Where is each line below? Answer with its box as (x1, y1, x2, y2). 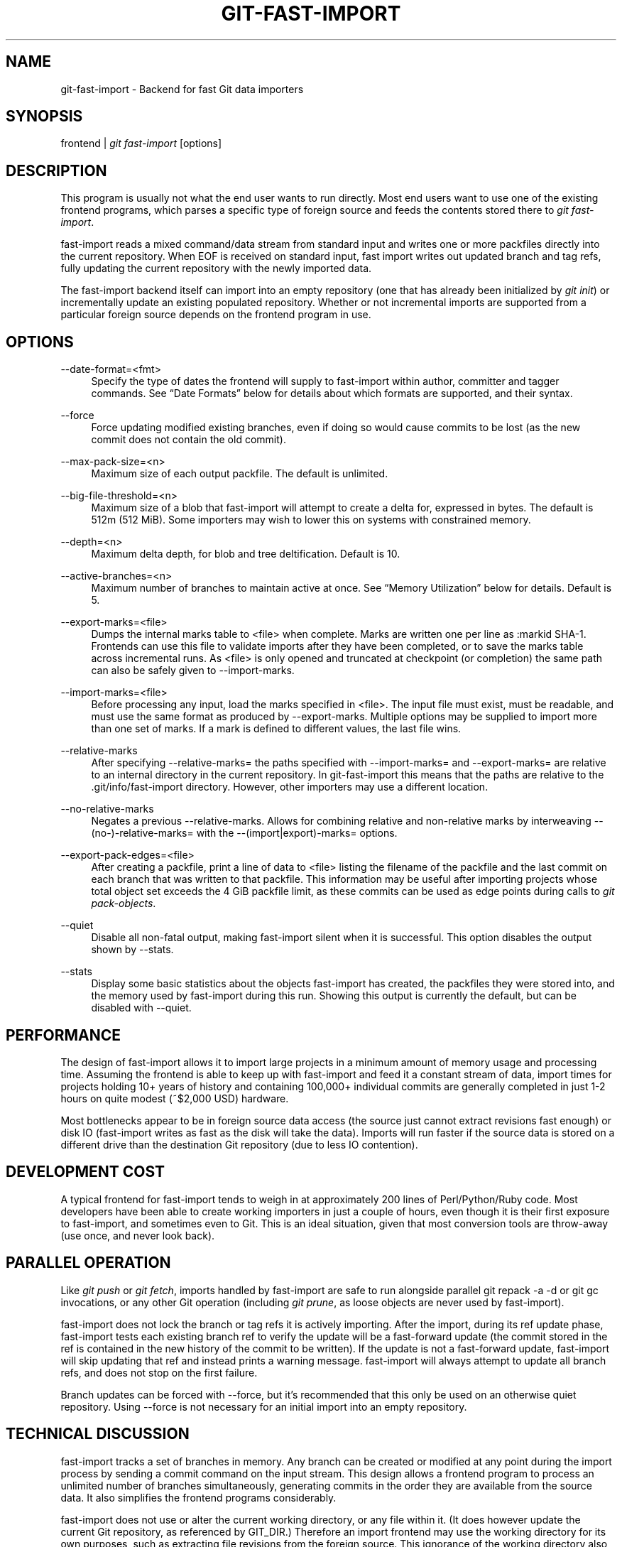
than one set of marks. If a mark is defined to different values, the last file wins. (91, 722, 462, 735)
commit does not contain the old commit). (91, 433, 286, 446)
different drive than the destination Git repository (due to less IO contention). (60, 1138, 418, 1151)
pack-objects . (91, 897, 156, 910)
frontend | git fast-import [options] (60, 137, 222, 150)
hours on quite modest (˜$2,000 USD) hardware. (60, 1092, 289, 1104)
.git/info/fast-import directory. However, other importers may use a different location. (91, 781, 489, 793)
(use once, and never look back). (60, 1229, 215, 1242)
